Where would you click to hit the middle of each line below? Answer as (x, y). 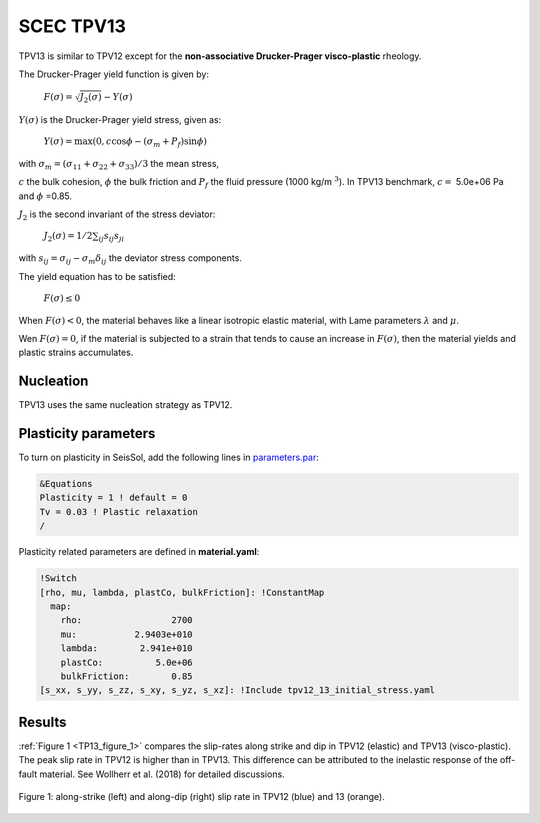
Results (42, 721)
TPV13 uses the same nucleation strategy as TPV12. (125, 405)
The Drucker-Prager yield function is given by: (114, 74)
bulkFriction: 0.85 (127, 676)
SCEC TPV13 (72, 26)
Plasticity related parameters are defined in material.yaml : (139, 552)
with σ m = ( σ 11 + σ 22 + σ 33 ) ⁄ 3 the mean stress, (119, 164)
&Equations (66, 484)
